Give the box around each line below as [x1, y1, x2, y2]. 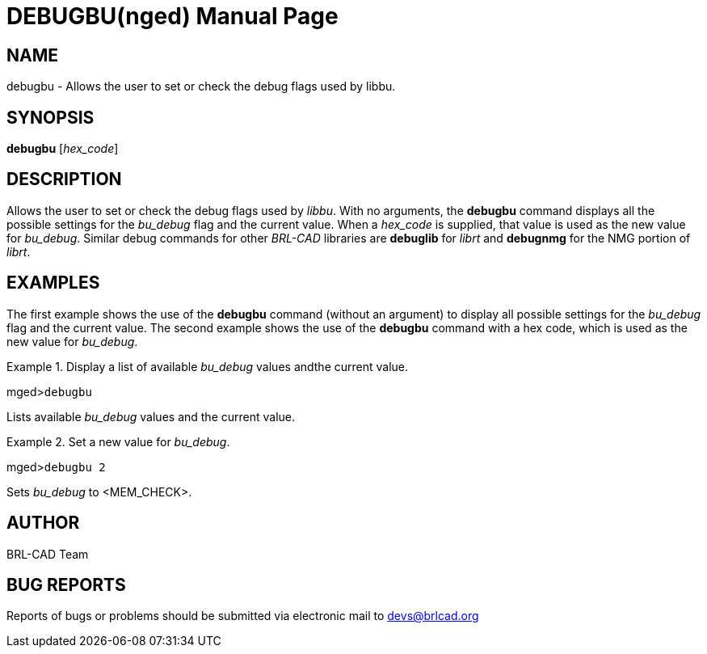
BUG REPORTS [6, 574, 126, 595]
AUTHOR [6, 513, 80, 534]
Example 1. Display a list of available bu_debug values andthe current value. [6, 359, 409, 373]
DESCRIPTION [6, 169, 122, 190]
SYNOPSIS [6, 107, 95, 128]
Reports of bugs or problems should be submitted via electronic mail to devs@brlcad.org [6, 609, 479, 623]
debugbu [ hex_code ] [6, 141, 119, 156]
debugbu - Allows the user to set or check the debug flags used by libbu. [6, 79, 396, 94]
